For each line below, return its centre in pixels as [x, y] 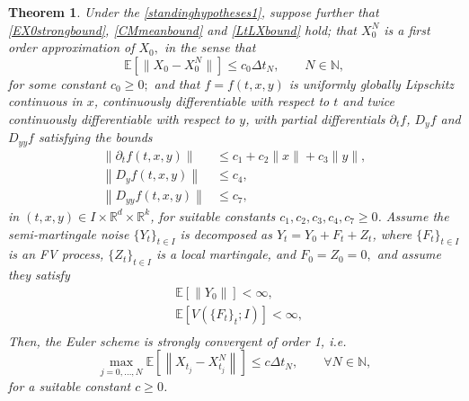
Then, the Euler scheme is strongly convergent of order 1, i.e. [177, 340]
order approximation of [71, 47]
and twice [368, 101]
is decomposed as [226, 233]
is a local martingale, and [226, 254]
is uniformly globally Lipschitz [372, 83]
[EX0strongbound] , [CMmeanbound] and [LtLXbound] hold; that [183, 29]
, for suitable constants [213, 215]
